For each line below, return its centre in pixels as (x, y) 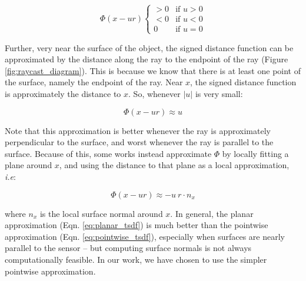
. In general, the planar (212, 213)
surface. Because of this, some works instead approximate (108, 153)
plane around (29, 165)
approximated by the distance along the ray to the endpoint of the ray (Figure (147, 59)
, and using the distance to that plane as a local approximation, (174, 165)
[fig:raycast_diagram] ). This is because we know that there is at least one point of (153, 70)
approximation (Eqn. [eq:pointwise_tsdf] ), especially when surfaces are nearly (145, 236)
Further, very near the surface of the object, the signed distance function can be (149, 47)
